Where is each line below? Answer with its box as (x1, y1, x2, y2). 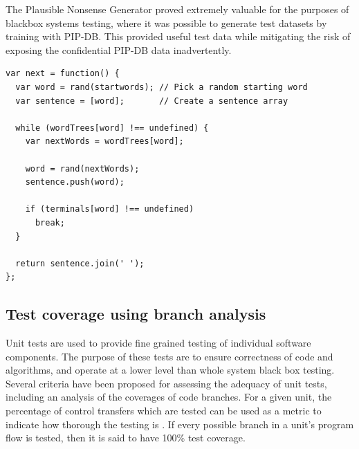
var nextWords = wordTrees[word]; (25, 136, 184, 147)
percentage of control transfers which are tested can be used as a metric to (6, 403, 322, 418)
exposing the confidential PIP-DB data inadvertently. (6, 42, 232, 57)
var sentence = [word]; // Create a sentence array (15, 95, 288, 106)
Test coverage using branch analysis (6, 303, 266, 324)
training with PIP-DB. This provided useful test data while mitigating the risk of (6, 29, 351, 44)
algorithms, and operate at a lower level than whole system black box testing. (6, 363, 335, 377)
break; (35, 217, 65, 228)
